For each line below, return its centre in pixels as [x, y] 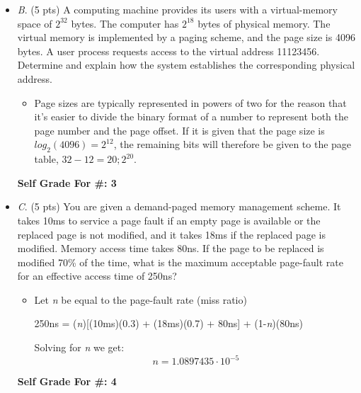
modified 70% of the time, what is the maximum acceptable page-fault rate [180, 262]
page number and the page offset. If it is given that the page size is [179, 130]
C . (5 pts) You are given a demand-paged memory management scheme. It [179, 206]
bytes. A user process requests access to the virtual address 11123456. [168, 51]
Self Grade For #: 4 [67, 381]
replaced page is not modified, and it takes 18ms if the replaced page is [171, 234]
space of [35, 23]
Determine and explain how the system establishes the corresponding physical [186, 65]
